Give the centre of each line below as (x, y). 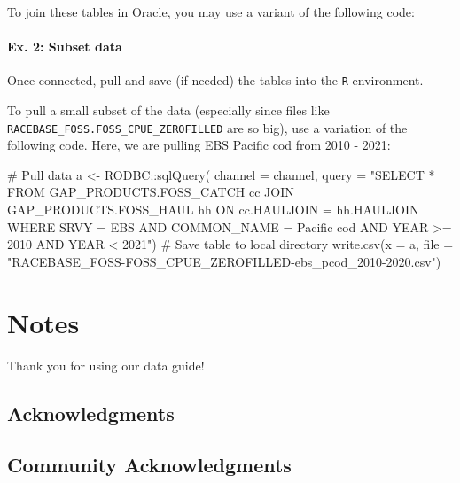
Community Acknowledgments (149, 465)
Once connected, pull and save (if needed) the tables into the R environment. (215, 80)
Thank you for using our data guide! (106, 365)
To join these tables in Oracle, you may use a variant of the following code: (211, 12)
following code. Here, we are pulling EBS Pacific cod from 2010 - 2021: (199, 145)
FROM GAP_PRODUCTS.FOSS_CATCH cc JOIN (151, 192)
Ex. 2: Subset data (65, 47)
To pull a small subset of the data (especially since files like (168, 110)
